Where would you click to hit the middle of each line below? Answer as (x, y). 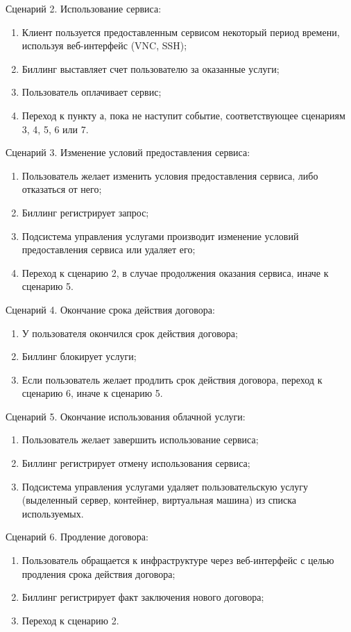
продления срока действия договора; (99, 573)
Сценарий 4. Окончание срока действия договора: (110, 309)
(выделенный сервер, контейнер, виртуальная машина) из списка (159, 500)
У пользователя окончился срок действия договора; (130, 333)
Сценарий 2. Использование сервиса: (84, 8)
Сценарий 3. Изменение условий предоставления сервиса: (128, 152)
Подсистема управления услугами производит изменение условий (160, 236)
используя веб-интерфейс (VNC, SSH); (104, 45)
